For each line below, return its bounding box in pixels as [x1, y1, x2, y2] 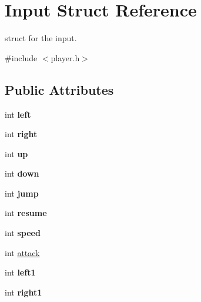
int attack [5, 246, 40, 258]
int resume [5, 207, 47, 219]
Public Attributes [5, 80, 114, 98]
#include [5, 51, 38, 64]
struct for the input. [5, 32, 77, 44]
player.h [51, 51, 80, 64]
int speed [5, 227, 41, 239]
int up [5, 147, 28, 160]
